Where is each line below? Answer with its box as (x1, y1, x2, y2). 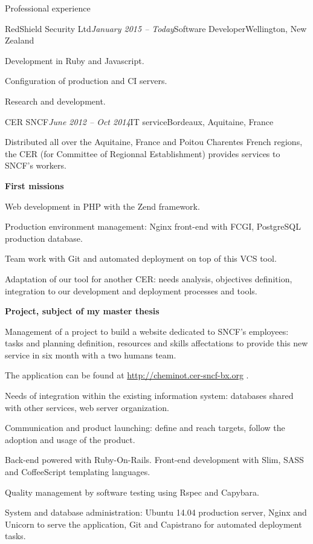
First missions (5, 179, 64, 192)
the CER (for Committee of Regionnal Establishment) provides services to (5, 147, 280, 160)
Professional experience (5, 2, 91, 14)
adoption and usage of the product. (5, 433, 135, 445)
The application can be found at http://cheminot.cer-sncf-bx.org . (5, 369, 249, 381)
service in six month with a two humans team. (5, 348, 176, 361)
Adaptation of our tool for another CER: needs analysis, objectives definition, (5, 272, 292, 285)
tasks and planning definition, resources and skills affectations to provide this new (5, 337, 308, 349)
